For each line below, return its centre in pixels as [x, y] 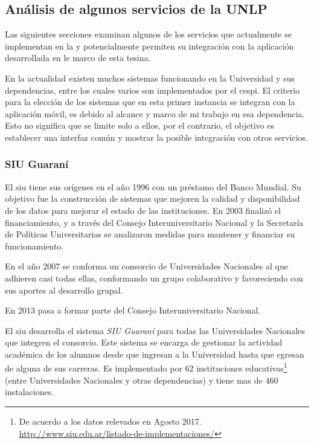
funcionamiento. [34, 246]
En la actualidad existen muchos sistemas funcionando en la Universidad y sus [150, 78]
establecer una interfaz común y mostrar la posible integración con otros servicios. [156, 137]
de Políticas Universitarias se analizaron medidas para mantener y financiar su [150, 234]
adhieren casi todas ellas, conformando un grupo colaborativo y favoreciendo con [154, 278]
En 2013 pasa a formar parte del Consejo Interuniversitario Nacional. [133, 310]
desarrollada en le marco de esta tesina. [78, 58]
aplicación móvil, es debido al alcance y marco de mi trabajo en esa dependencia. [155, 113]
